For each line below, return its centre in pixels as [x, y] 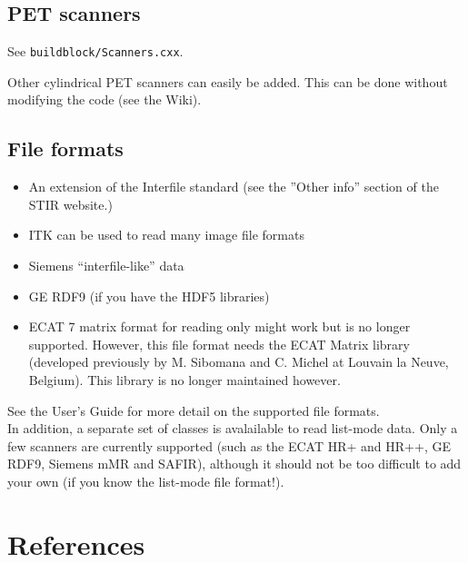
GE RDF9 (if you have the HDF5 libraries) [149, 296]
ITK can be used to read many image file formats [166, 235]
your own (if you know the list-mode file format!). [146, 481]
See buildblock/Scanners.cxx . [95, 51]
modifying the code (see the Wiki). [105, 99]
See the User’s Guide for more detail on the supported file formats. [194, 410]
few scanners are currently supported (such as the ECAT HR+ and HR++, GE [229, 445]
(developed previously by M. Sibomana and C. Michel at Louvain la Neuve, [239, 362]
